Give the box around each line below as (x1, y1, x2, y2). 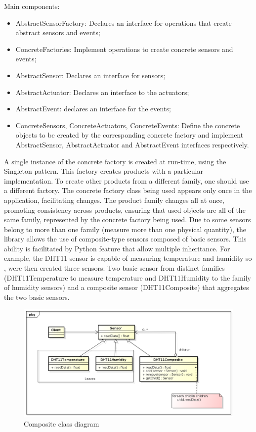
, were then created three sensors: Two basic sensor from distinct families (4, 263, 225, 273)
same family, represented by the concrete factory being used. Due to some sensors (4, 214, 251, 225)
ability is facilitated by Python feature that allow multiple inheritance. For (4, 243, 230, 253)
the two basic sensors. (4, 291, 70, 302)
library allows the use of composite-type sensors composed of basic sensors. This (4, 234, 247, 244)
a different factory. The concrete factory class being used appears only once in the (4, 185, 252, 195)
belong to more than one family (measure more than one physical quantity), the (4, 224, 246, 234)
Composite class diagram (24, 418, 99, 429)
